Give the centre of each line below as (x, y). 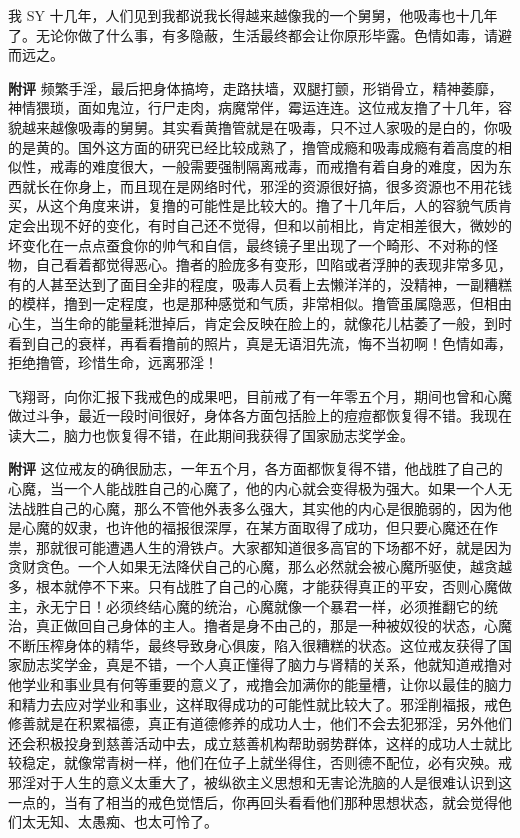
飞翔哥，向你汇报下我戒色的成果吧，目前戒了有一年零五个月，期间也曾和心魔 (260, 395)
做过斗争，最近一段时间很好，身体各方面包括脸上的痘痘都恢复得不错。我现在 (260, 415)
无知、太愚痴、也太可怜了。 (126, 821)
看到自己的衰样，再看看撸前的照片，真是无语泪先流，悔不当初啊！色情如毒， (260, 342)
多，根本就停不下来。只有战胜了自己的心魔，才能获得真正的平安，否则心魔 (253, 586)
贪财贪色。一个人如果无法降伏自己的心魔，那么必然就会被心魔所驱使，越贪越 (260, 566)
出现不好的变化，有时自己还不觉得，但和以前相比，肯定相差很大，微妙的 (273, 224)
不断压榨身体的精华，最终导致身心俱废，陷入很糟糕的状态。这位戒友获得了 (253, 644)
